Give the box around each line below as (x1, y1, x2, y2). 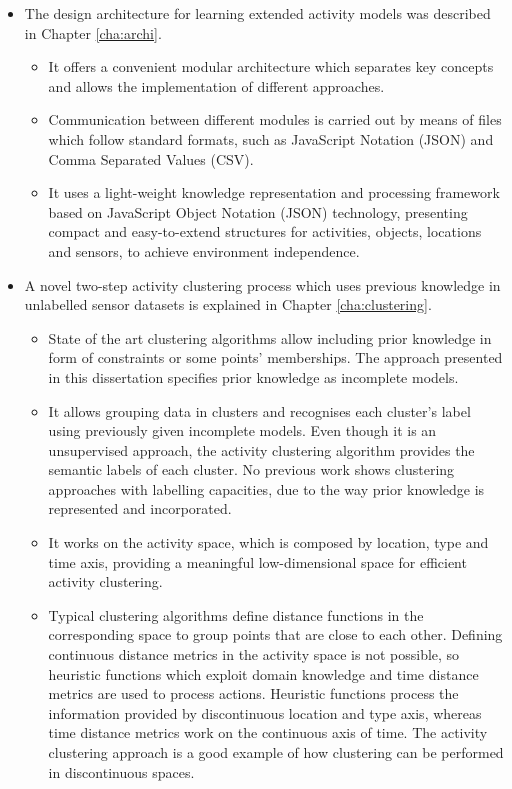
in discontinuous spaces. (48, 761, 195, 782)
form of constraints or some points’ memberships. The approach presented (48, 347, 503, 368)
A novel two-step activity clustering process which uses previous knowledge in (24, 274, 501, 295)
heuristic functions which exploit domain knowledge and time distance (48, 663, 479, 684)
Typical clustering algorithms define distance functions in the (48, 604, 424, 625)
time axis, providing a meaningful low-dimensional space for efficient (48, 551, 467, 572)
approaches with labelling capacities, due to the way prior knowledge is (48, 478, 485, 499)
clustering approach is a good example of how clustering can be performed (48, 742, 504, 762)
